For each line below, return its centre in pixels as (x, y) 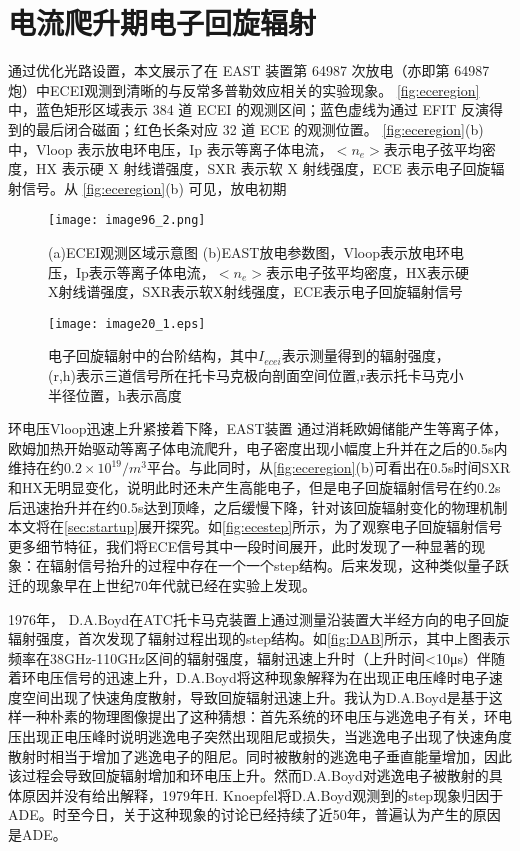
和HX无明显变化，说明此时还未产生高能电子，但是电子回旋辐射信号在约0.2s (254, 486)
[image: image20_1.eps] (127, 323)
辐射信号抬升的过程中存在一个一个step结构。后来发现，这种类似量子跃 (279, 565)
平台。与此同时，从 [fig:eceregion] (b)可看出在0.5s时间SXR (329, 467)
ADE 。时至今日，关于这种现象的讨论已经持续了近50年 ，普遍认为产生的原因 (254, 814)
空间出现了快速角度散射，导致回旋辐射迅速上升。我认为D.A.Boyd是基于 (255, 696)
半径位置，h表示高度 (115, 394)
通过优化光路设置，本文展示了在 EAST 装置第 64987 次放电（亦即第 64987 (249, 70)
